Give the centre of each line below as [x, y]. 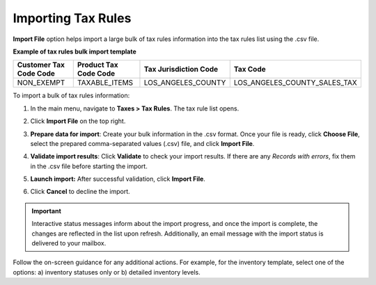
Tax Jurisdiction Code [181, 70]
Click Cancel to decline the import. [80, 192]
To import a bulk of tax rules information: [71, 96]
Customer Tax [41, 65]
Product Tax [97, 65]
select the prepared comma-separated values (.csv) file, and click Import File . [142, 143]
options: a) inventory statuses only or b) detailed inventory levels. [107, 272]
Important [47, 211]
